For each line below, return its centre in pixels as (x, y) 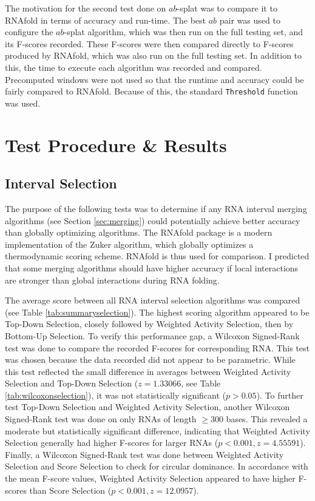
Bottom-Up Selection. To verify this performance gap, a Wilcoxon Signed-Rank (152, 335)
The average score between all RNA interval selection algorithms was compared (153, 300)
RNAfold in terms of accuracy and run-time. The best (106, 20)
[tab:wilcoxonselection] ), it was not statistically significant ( (116, 395)
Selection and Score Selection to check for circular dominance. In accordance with (157, 466)
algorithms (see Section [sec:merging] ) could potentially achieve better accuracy (153, 220)
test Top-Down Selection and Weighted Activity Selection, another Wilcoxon (147, 407)
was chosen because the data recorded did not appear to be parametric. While (150, 360)
